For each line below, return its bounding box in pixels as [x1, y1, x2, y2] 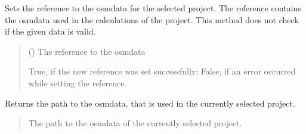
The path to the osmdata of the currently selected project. [28, 117, 242, 129]
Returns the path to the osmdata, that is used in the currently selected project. [5, 96, 295, 109]
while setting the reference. [28, 76, 127, 89]
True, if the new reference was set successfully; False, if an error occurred [28, 65, 296, 77]
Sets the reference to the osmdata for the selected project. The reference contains [5, 2, 301, 14]
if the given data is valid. [5, 25, 96, 38]
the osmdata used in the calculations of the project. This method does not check [5, 13, 299, 26]
